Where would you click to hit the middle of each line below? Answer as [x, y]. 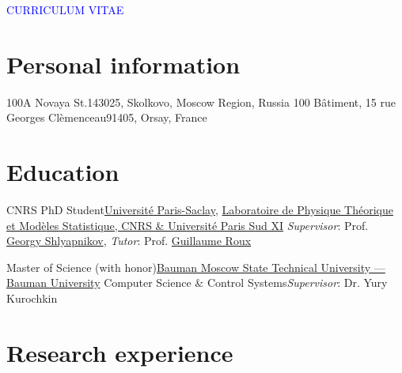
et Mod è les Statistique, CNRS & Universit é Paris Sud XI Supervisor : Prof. [188, 225]
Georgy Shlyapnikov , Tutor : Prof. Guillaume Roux [129, 241]
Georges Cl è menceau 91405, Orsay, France [107, 117]
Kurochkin [32, 298]
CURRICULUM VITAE [65, 9]
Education [63, 172]
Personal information [123, 64]
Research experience [120, 352]
